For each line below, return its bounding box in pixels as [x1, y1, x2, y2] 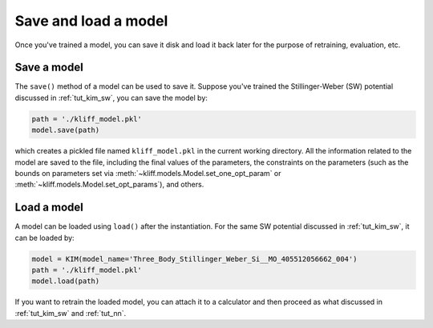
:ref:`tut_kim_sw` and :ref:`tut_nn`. [14, 308, 127, 318]
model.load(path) [31, 277, 100, 286]
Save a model [14, 61, 83, 74]
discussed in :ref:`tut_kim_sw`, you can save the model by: [14, 93, 208, 102]
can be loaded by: [14, 233, 75, 242]
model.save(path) [31, 126, 100, 135]
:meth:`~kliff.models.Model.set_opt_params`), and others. [14, 180, 204, 190]
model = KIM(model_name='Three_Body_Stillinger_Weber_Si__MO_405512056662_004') [31, 254, 358, 263]
